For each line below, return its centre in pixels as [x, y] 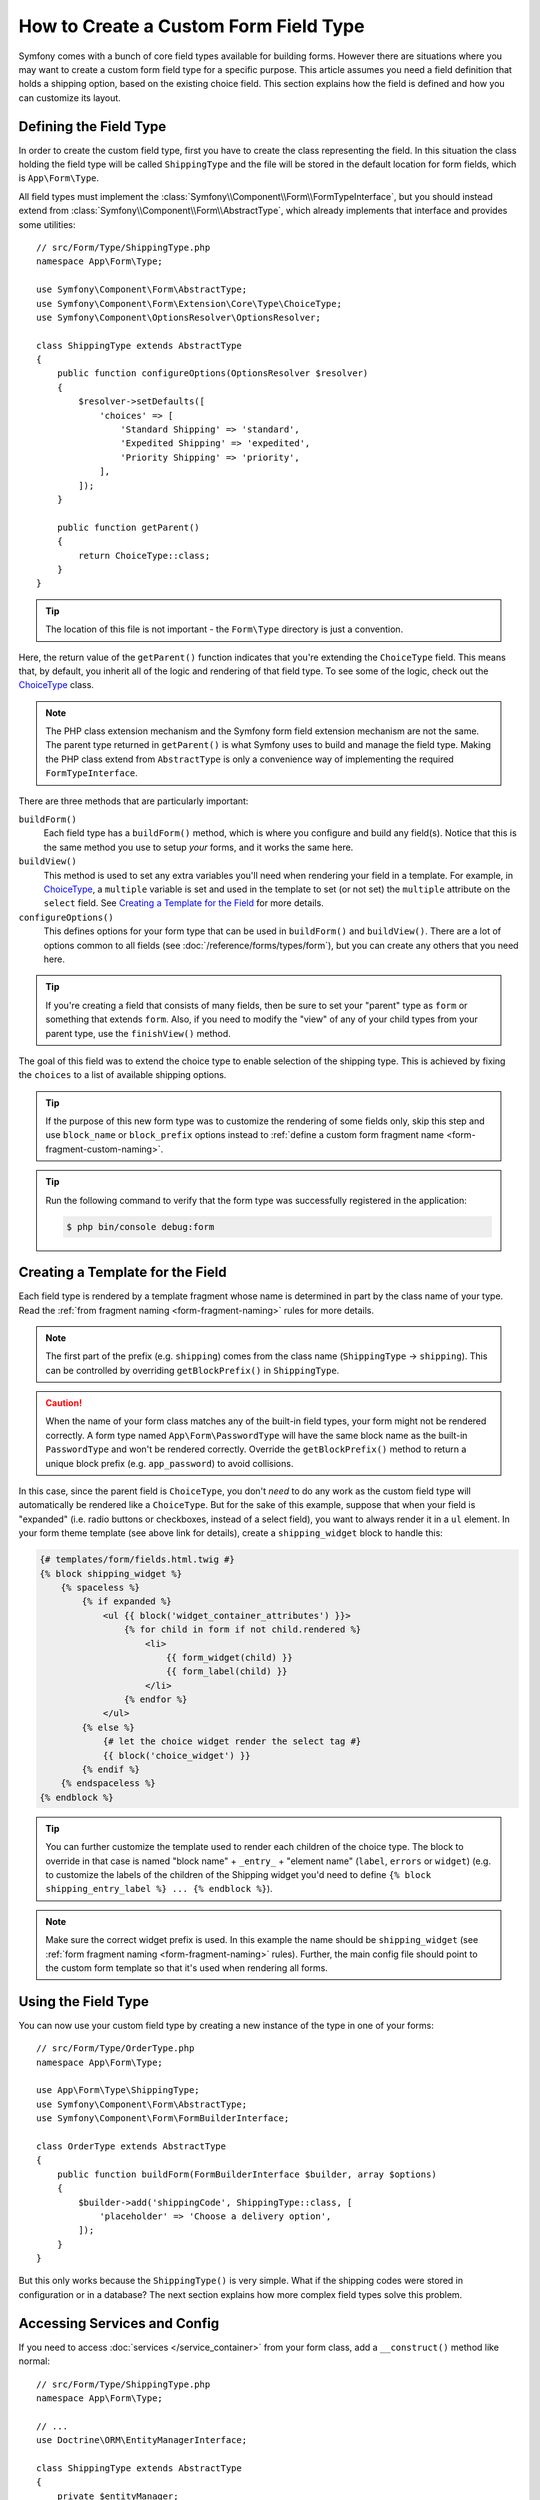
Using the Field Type [83, 2001]
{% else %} [108, 1727]
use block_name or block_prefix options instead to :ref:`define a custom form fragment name [245, 1135]
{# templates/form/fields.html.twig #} [137, 1559]
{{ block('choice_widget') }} [176, 1755]
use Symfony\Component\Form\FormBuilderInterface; [163, 2118]
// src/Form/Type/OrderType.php [115, 2048]
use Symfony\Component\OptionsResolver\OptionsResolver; [179, 317]
